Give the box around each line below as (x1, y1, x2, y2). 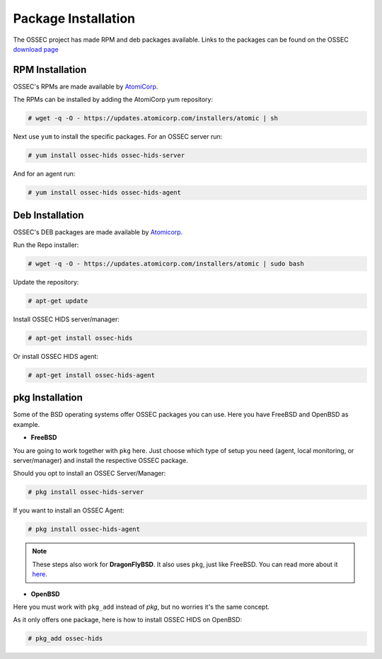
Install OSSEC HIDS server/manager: (13, 315, 120, 323)
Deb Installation (13, 209, 84, 221)
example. (13, 420, 40, 428)
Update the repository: (13, 278, 79, 287)
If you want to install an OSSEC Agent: (13, 506, 125, 515)
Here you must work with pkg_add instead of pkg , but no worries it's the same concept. (13, 602, 270, 611)
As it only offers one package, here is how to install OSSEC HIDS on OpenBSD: (13, 616, 243, 624)
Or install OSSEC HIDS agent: (13, 352, 99, 360)
